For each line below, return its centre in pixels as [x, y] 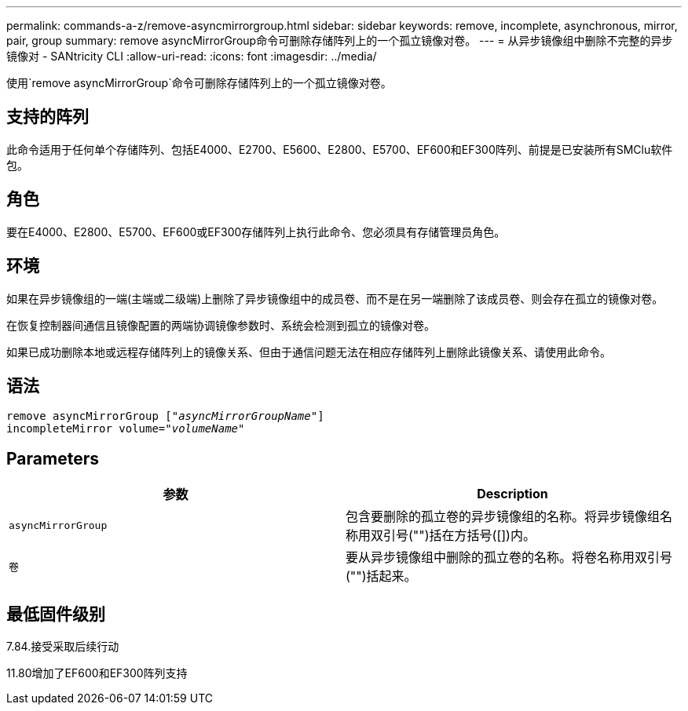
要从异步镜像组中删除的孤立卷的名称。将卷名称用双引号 [509, 558]
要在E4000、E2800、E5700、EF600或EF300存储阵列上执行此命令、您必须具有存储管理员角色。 [256, 232]
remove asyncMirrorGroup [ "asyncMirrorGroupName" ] [165, 416]
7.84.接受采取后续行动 [63, 647]
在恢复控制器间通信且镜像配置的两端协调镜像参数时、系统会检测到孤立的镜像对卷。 [221, 325]
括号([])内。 [501, 536]
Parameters [53, 458]
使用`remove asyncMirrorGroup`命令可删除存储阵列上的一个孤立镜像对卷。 [199, 83]
